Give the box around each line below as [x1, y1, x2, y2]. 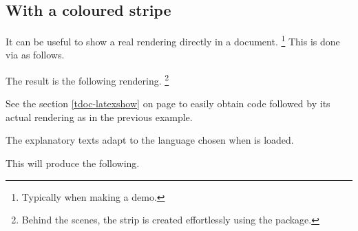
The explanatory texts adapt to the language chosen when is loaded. [6, 133, 294, 147]
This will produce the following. [6, 156, 140, 170]
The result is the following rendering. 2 [6, 71, 169, 87]
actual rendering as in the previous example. [6, 109, 193, 124]
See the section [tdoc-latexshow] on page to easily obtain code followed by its [6, 96, 330, 111]
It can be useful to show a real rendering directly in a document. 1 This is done [6, 32, 340, 48]
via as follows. [6, 47, 65, 62]
